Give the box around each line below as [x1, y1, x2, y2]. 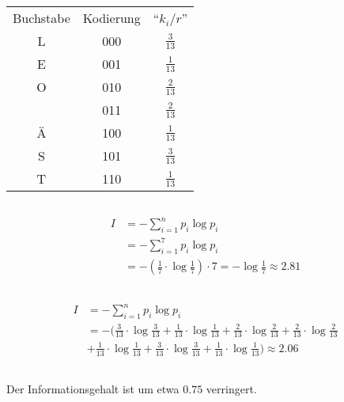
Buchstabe [13, 9, 70, 28]
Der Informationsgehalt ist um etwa [6, 381, 180, 397]
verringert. [206, 381, 257, 397]
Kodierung [82, 9, 141, 28]
